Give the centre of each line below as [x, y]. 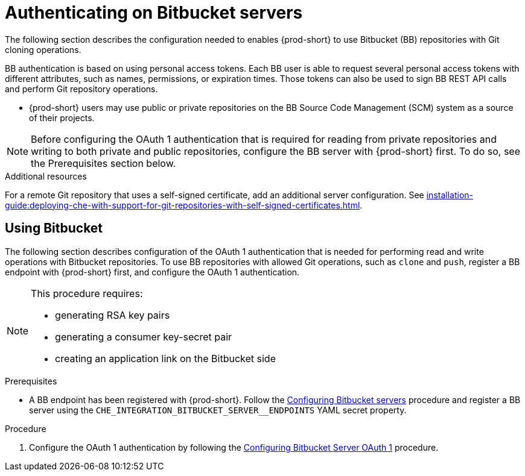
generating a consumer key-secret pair [144, 337]
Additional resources [46, 176]
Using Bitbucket [54, 228]
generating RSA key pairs [113, 315]
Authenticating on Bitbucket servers [154, 13]
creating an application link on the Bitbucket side [165, 358]
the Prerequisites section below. [103, 163]
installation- [450, 195]
